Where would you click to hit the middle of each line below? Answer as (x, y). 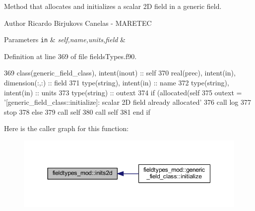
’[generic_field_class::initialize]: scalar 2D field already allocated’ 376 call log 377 (127, 102)
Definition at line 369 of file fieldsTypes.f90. (70, 56)
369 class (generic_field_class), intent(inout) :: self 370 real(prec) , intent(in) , (120, 73)
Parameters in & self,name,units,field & (65, 39)
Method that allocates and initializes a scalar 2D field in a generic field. (113, 6)
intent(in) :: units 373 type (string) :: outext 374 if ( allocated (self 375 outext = (123, 92)
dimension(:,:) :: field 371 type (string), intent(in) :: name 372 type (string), (117, 83)
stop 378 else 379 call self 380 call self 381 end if (77, 111)
